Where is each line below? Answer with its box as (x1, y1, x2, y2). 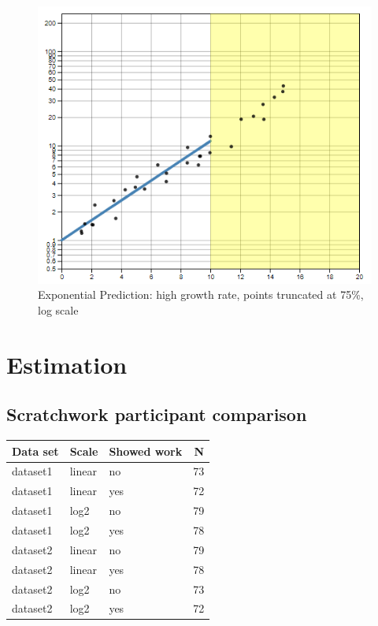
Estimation (6, 348, 128, 380)
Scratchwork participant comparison (6, 402, 307, 427)
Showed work (109, 442, 183, 459)
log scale (38, 301, 79, 318)
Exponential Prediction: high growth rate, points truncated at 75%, (38, 286, 364, 303)
